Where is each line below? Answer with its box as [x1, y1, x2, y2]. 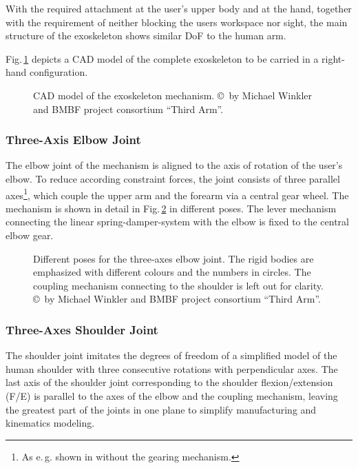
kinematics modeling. [6, 416, 95, 430]
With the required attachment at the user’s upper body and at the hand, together [6, 1, 352, 15]
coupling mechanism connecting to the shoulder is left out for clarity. [33, 278, 324, 292]
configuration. [30, 65, 88, 79]
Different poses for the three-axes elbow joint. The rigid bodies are [33, 251, 314, 265]
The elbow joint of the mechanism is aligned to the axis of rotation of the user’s [6, 158, 343, 172]
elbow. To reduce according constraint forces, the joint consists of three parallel [6, 171, 340, 185]
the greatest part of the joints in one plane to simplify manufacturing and [6, 402, 317, 416]
